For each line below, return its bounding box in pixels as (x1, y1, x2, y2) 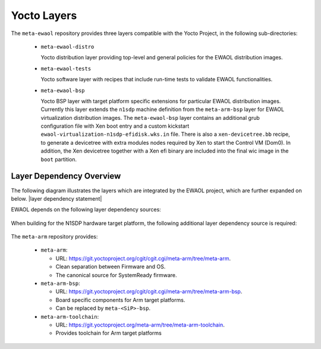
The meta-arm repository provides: (11, 233, 98, 240)
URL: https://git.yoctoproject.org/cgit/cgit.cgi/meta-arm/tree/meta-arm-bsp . (55, 288, 243, 295)
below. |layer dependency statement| (11, 195, 102, 202)
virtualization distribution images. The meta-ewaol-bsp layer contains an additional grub (40, 114, 260, 121)
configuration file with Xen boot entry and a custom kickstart (40, 122, 190, 130)
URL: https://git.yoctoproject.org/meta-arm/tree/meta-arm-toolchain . (55, 321, 225, 328)
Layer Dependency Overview (11, 171, 121, 181)
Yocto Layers (11, 9, 77, 22)
